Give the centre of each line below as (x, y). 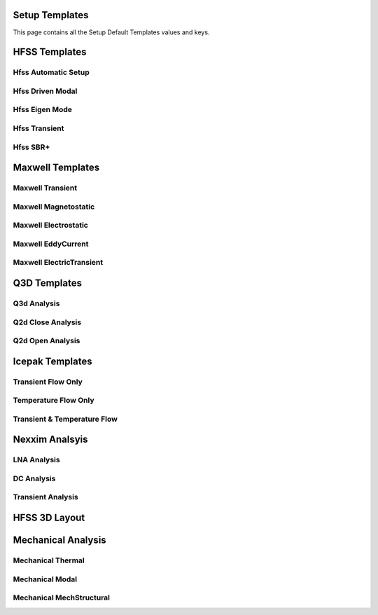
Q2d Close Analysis (47, 322)
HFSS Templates (50, 52)
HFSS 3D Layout (49, 518)
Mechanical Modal (45, 579)
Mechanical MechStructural (62, 597)
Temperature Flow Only (54, 401)
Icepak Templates (52, 361)
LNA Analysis (36, 460)
